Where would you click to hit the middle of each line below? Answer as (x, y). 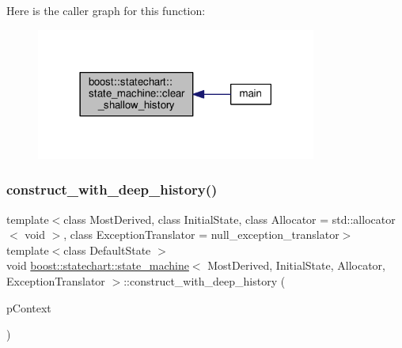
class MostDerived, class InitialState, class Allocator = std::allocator (229, 219)
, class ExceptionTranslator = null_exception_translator (201, 235)
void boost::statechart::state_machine (98, 265)
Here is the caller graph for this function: (106, 10)
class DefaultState (107, 250)
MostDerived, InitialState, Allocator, (296, 265)
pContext (29, 307)
